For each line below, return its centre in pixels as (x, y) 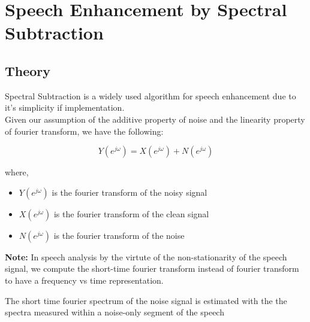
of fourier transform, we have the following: (84, 131)
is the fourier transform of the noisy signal (130, 192)
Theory (28, 70)
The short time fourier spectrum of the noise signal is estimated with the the (146, 300)
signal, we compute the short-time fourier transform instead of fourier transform (152, 268)
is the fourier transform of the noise (119, 235)
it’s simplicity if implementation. (65, 107)
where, (17, 172)
